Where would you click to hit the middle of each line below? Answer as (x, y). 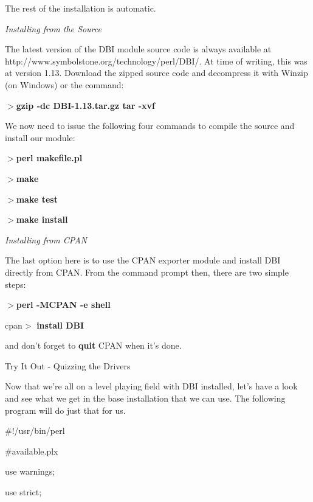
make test (37, 199)
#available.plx (32, 451)
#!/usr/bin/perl (35, 431)
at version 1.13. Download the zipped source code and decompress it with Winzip (156, 73)
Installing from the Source (53, 28)
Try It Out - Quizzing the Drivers (68, 365)
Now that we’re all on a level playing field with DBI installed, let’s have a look (151, 386)
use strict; (23, 492)
